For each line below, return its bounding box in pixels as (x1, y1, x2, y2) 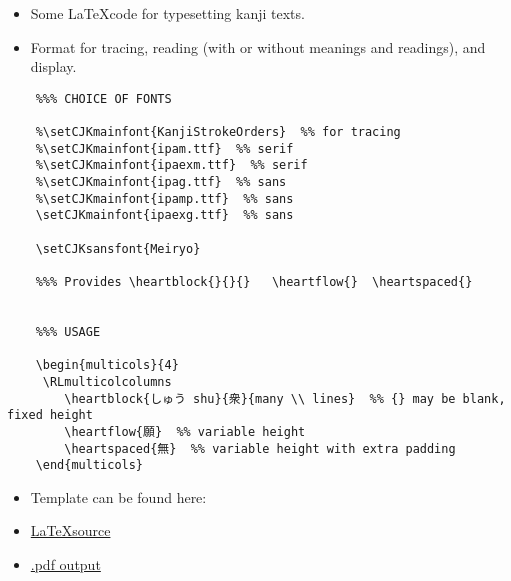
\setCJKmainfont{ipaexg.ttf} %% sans (35, 208, 294, 223)
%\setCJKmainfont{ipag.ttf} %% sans (35, 175, 287, 190)
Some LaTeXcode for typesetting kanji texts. (30, 3, 305, 23)
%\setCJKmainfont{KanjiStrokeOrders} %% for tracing (35, 125, 401, 140)
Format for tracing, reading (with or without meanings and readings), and (30, 36, 486, 57)
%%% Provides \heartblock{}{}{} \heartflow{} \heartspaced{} (35, 275, 473, 289)
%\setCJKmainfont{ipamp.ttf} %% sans (35, 191, 294, 206)
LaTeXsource (30, 520, 111, 541)
